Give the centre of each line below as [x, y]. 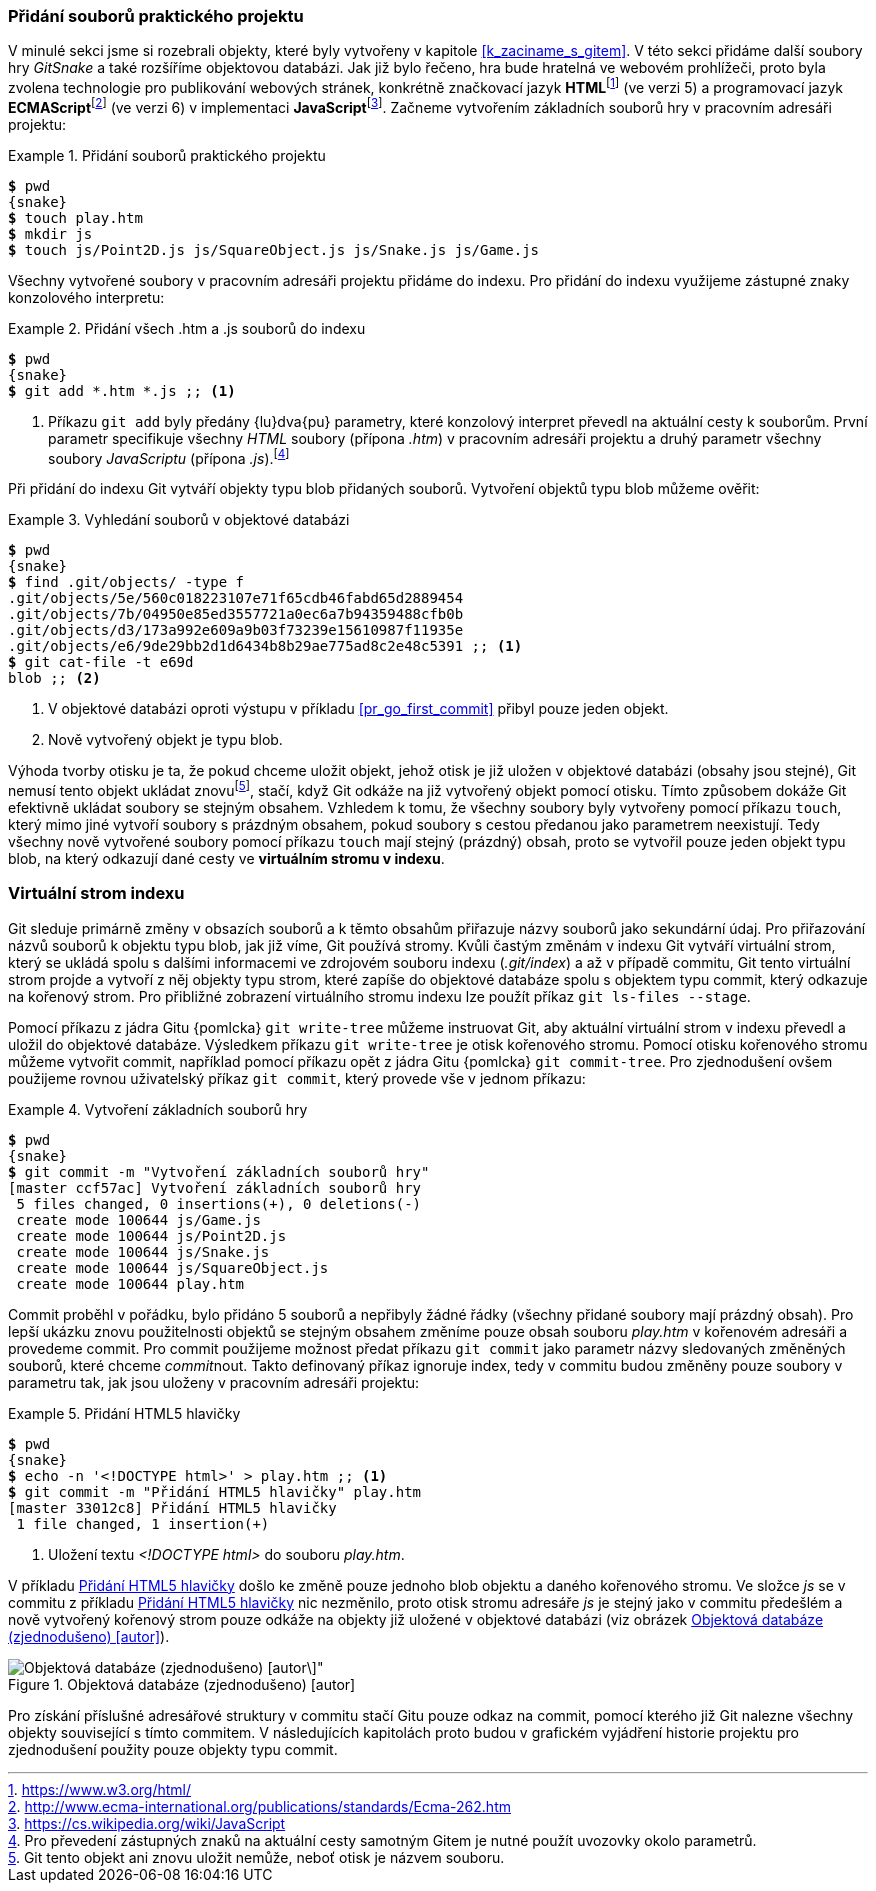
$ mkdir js [50, 233]
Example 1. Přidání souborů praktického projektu [167, 155]
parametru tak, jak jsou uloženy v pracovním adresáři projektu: [214, 1382]
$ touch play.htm [75, 217]
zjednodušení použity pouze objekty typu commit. [173, 1749]
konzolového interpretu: [86, 297]
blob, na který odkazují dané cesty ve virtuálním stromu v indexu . [226, 858]
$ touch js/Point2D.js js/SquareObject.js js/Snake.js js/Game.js [274, 249]
